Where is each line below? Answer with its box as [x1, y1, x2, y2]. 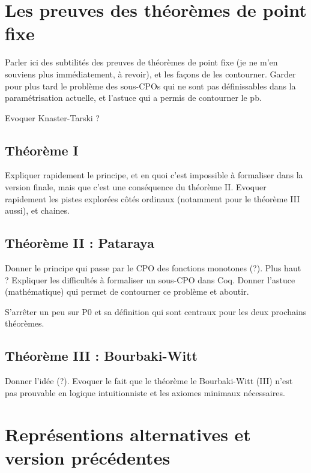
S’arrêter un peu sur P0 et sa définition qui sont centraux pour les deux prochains [5, 305, 307, 318]
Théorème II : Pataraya [5, 233, 154, 252]
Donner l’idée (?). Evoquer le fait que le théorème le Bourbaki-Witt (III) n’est [5, 375, 293, 387]
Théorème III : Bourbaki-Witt [5, 346, 198, 365]
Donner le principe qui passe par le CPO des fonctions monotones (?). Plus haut [5, 262, 301, 274]
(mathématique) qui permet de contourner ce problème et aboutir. [5, 285, 249, 298]
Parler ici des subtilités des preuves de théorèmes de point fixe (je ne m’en [5, 56, 278, 68]
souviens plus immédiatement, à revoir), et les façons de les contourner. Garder [5, 67, 296, 80]
